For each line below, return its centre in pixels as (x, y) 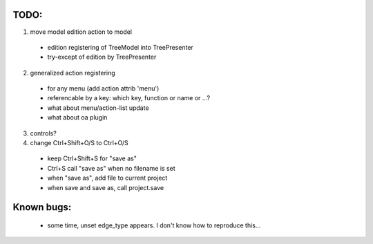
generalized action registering (73, 73)
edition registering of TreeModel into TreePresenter (120, 47)
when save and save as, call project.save (106, 187)
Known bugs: (42, 207)
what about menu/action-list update (98, 108)
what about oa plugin (77, 118)
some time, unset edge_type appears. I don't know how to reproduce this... (154, 225)
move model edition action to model (81, 32)
